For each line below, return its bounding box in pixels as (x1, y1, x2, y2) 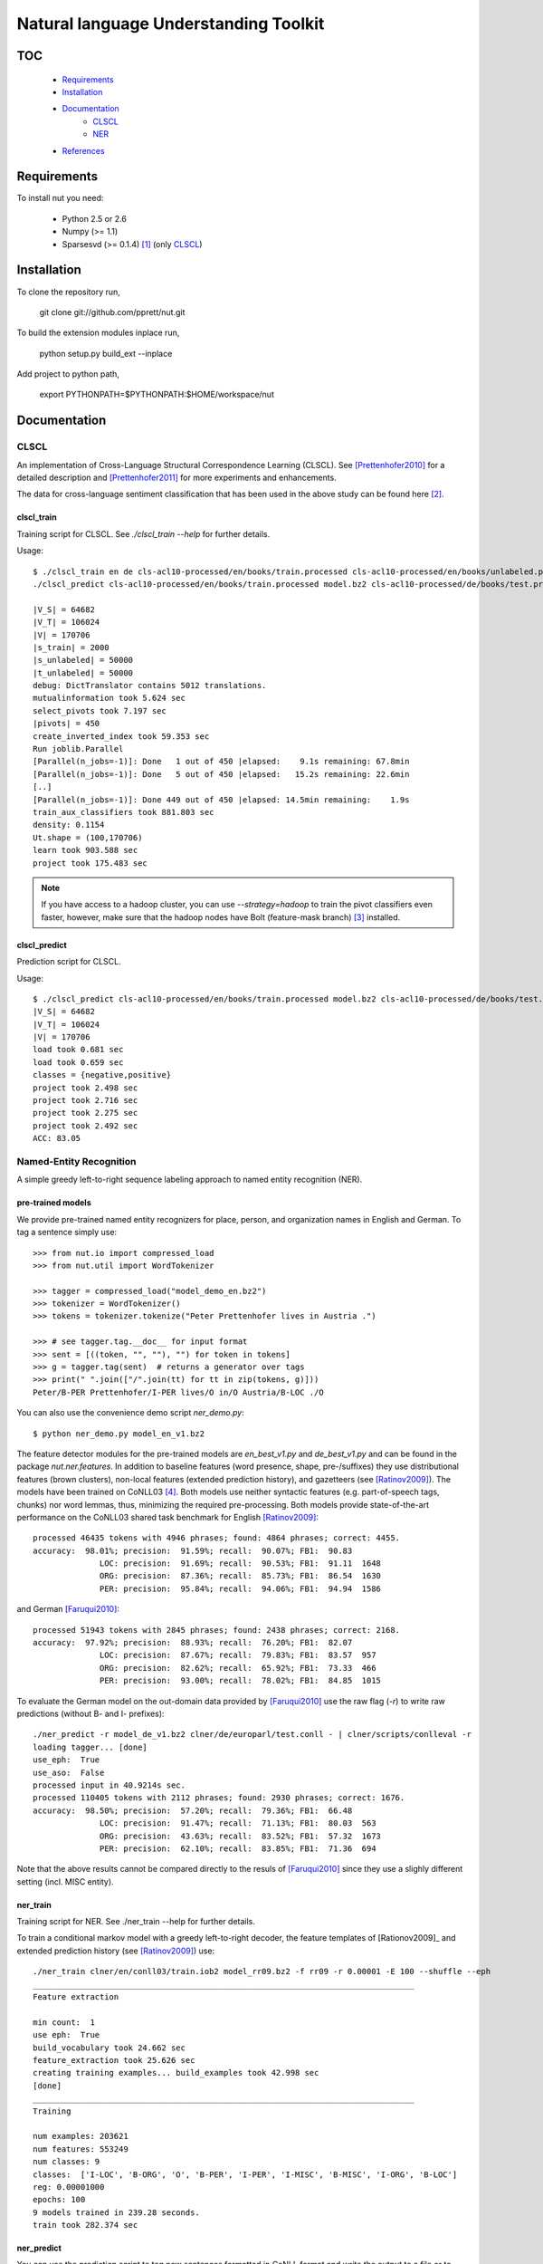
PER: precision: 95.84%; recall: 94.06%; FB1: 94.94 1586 (100, 1583, 382, 1594)
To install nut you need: (16, 193, 104, 204)
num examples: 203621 (33, 2131, 129, 2142)
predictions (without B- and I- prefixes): (16, 1708, 165, 1719)
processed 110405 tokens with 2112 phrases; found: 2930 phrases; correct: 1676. (33, 1793, 405, 1803)
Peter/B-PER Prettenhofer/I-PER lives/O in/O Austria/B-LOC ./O (33, 1386, 325, 1397)
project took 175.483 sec (33, 858, 148, 868)
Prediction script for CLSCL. (16, 956, 121, 967)
